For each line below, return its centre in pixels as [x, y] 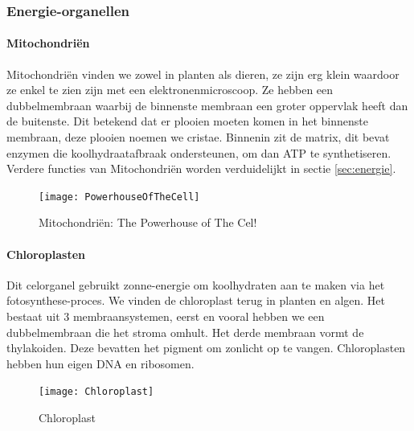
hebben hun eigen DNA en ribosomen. [100, 363]
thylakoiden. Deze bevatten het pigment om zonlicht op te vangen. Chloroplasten [206, 348]
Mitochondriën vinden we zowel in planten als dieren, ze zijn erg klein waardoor [203, 74]
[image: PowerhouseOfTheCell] [119, 197]
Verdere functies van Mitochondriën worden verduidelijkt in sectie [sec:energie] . [201, 168]
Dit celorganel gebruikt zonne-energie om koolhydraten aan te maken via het [196, 284]
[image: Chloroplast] [96, 392]
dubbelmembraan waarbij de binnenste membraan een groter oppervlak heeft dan [207, 105]
